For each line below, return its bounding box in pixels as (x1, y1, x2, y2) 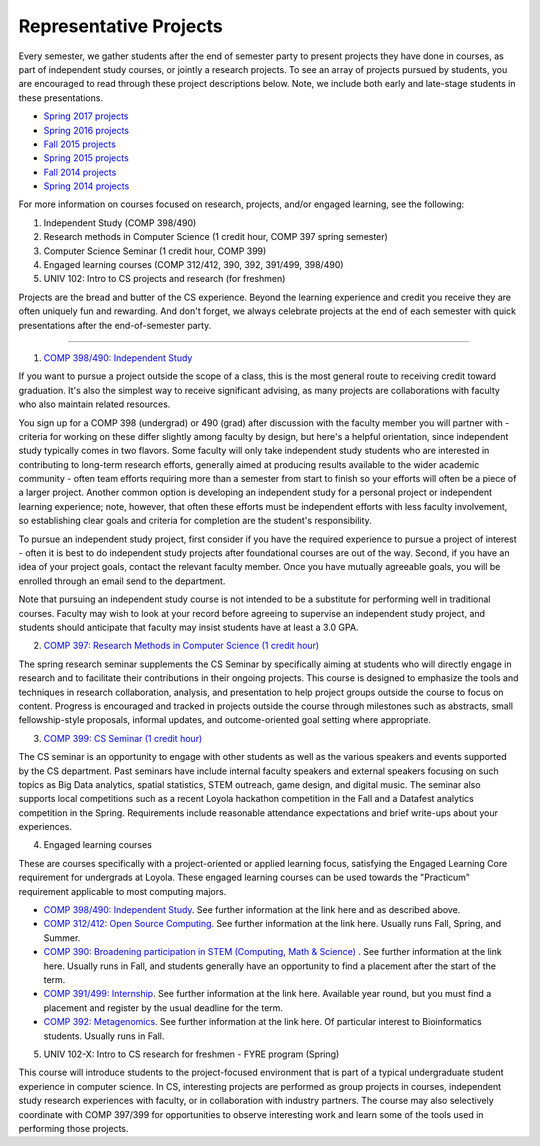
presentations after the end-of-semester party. (18, 319, 212, 331)
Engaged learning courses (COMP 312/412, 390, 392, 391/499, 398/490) (43, 259, 344, 271)
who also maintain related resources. (18, 398, 171, 410)
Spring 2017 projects (43, 110, 129, 122)
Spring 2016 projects (43, 124, 130, 136)
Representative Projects (18, 15, 224, 37)
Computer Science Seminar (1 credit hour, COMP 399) (43, 245, 267, 257)
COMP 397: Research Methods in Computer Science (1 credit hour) (43, 640, 320, 652)
